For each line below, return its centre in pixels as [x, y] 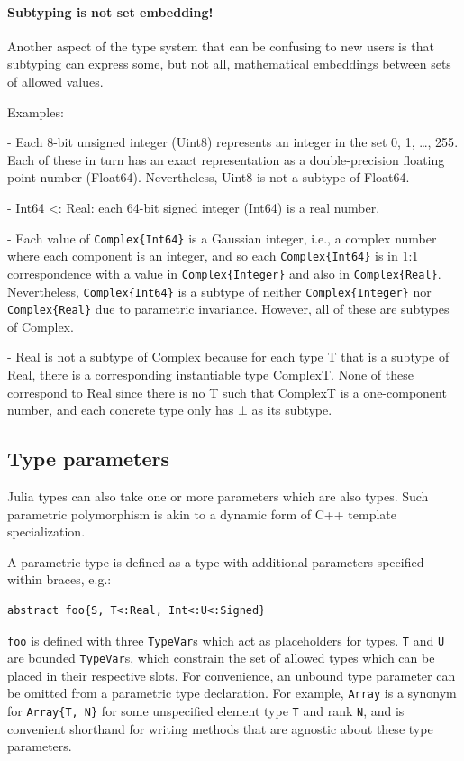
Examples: [36, 111]
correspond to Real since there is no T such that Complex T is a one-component [227, 392]
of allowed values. [55, 81]
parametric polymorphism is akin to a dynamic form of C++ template [202, 513]
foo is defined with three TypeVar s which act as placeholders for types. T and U [226, 640]
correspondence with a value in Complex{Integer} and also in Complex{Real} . [224, 273]
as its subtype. [292, 410]
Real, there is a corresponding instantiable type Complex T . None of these [210, 375]
